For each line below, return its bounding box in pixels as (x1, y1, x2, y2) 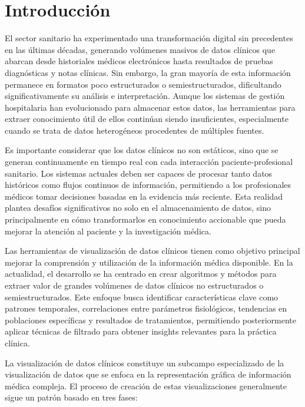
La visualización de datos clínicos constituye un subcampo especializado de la (5, 356, 284, 369)
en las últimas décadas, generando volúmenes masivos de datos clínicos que (5, 43, 276, 55)
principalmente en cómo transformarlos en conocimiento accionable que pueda (5, 213, 286, 226)
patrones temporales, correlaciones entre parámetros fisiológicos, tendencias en (5, 302, 287, 315)
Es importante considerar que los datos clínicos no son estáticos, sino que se (5, 144, 279, 156)
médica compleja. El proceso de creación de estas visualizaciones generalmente (5, 379, 287, 392)
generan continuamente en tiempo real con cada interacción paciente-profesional (5, 155, 293, 168)
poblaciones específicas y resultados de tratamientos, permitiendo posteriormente (5, 313, 296, 326)
